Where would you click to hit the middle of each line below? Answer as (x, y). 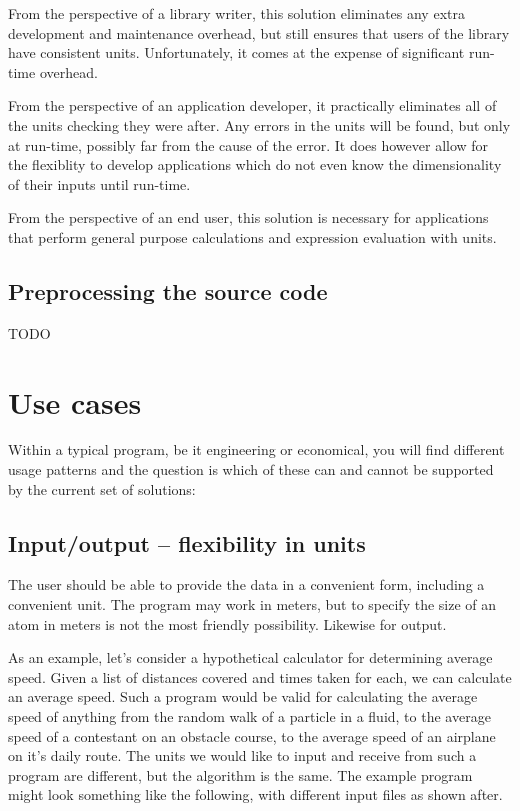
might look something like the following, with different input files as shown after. (255, 794)
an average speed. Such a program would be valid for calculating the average (243, 696)
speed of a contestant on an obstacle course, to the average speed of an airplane (252, 735)
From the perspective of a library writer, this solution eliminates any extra (236, 13)
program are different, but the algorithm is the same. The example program (240, 774)
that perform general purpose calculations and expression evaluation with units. (252, 236)
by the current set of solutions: (102, 488)
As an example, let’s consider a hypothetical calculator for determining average (250, 657)
